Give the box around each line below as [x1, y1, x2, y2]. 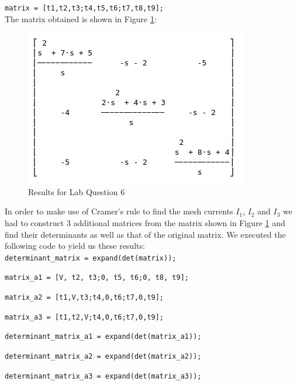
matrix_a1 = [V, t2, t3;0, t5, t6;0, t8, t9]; [5, 273, 189, 282]
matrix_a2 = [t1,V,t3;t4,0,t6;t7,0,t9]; [5, 293, 164, 302]
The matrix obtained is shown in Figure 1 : [5, 12, 157, 25]
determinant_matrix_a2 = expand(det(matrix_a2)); [5, 352, 202, 361]
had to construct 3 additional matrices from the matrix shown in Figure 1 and [5, 217, 285, 229]
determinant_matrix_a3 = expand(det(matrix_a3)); [5, 372, 202, 380]
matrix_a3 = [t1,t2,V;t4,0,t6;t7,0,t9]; [5, 313, 164, 321]
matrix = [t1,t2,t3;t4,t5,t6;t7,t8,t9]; [5, 4, 164, 12]
